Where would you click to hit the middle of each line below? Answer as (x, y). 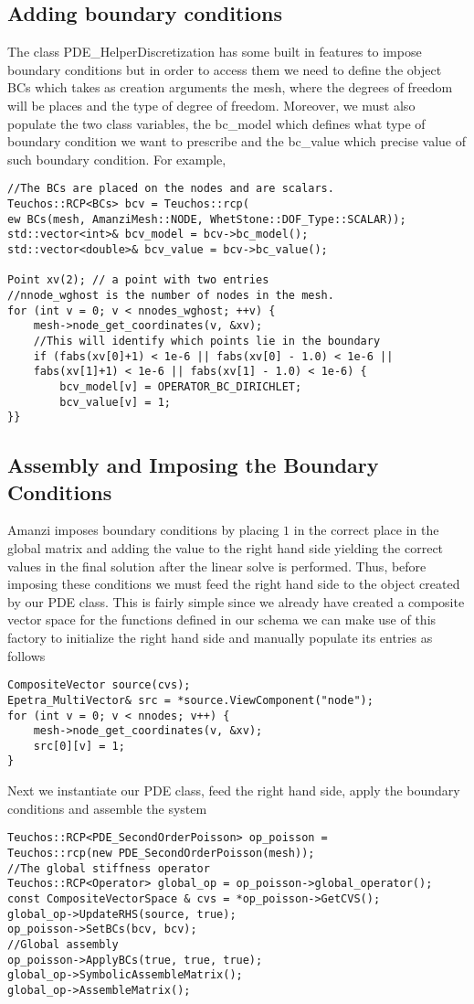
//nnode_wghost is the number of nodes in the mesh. (171, 295)
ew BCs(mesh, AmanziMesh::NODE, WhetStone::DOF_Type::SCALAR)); (207, 219)
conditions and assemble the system (107, 808)
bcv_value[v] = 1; (115, 402)
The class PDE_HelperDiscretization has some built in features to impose (215, 52)
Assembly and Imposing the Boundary (193, 465)
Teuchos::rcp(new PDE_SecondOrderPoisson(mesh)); (161, 853)
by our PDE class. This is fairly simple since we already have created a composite (236, 601)
